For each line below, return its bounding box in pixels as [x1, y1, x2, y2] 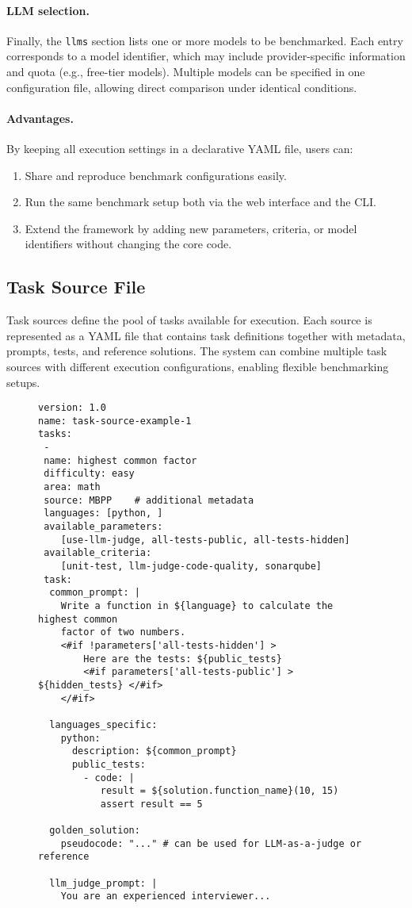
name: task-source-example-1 [38, 415, 192, 427]
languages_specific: [49, 718, 158, 730]
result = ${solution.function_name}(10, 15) [100, 785, 339, 797]
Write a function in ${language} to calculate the [60, 600, 334, 612]
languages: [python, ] [44, 508, 163, 519]
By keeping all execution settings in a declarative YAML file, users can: [6, 140, 353, 157]
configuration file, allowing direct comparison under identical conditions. [6, 79, 357, 95]
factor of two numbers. [60, 626, 186, 638]
